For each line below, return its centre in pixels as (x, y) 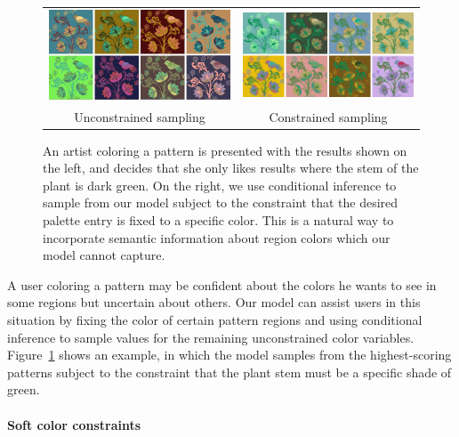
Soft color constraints (74, 424)
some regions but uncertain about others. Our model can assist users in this (214, 302)
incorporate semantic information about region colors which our (217, 237)
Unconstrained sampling (140, 116)
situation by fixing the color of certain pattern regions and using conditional (215, 320)
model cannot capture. (104, 255)
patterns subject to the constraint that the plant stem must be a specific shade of (229, 372)
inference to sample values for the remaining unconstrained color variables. (211, 337)
